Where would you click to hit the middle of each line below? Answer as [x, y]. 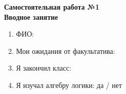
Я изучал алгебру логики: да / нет [69, 85]
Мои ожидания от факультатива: [66, 51]
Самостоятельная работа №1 [52, 7]
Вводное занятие [31, 17]
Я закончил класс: [44, 68]
